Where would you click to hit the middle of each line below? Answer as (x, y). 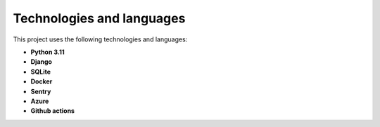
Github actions (53, 111)
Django (42, 62)
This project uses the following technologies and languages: (100, 39)
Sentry (41, 91)
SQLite (41, 72)
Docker (42, 81)
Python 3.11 (47, 52)
